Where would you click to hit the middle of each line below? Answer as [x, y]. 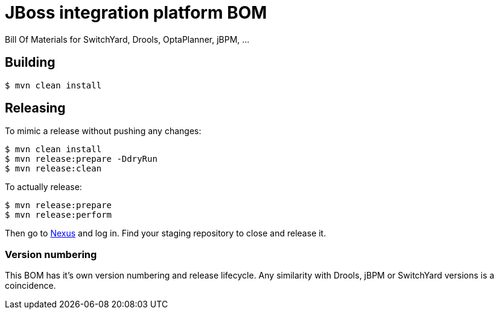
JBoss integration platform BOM [136, 13]
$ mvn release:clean [53, 169]
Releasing [35, 108]
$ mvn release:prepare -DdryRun [81, 159]
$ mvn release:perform [59, 215]
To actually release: [43, 187]
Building [30, 63]
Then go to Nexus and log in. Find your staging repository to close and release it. [166, 233]
